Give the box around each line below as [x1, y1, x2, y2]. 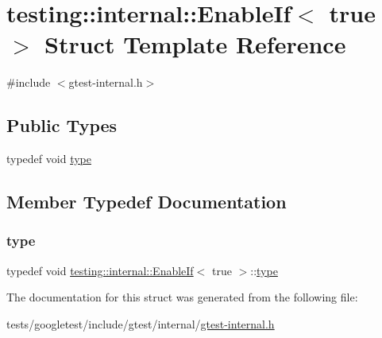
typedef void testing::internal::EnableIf [6, 262, 194, 278]
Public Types [6, 113, 118, 138]
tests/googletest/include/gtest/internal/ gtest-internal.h [6, 315, 275, 332]
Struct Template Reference [44, 28, 346, 60]
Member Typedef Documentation [6, 189, 287, 214]
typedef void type [6, 150, 91, 167]
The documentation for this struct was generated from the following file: [6, 289, 358, 305]
